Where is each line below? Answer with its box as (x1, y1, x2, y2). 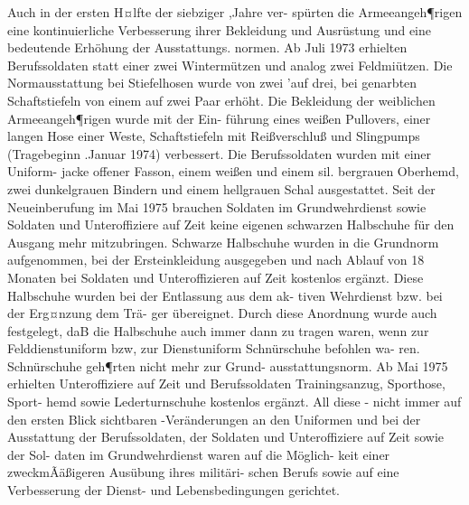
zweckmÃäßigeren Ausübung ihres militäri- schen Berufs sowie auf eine (7, 463, 399, 482)
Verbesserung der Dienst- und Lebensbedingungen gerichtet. (7, 481, 340, 500)
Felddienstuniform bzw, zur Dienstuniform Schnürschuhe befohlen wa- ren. (7, 339, 420, 358)
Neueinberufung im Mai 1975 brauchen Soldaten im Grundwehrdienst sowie (7, 197, 427, 216)
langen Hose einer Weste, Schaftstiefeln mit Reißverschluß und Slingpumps (7, 126, 420, 145)
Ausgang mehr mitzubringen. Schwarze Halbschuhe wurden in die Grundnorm (7, 232, 439, 251)
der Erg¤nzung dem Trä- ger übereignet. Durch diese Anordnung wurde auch (7, 304, 437, 323)
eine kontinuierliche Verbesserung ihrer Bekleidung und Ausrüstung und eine (7, 20, 432, 39)
